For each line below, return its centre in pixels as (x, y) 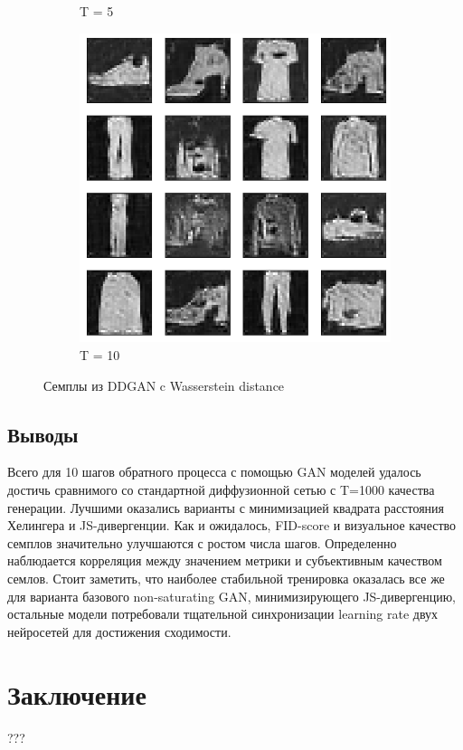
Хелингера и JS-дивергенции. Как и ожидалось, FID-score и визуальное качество (232, 525)
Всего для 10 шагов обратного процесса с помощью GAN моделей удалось (214, 472)
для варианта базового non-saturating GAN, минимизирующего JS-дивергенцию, (231, 596)
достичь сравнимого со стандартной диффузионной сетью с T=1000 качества (221, 490)
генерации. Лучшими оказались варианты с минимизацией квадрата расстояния (226, 507)
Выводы (43, 434)
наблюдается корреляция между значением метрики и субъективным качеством (225, 560)
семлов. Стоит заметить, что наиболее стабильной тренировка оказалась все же (226, 578)
